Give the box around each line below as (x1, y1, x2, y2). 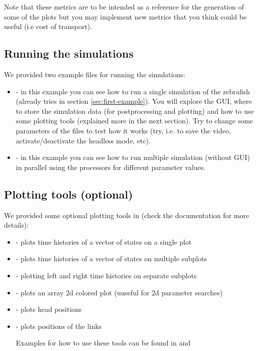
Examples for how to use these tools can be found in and (16, 337, 191, 348)
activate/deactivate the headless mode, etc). (16, 135, 151, 145)
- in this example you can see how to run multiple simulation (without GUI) (16, 152, 250, 162)
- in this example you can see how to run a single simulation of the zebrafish (16, 86, 250, 96)
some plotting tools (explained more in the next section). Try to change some (16, 115, 253, 126)
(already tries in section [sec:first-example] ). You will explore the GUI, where (16, 96, 252, 106)
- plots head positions (16, 304, 82, 314)
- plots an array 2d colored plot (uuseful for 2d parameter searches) (16, 287, 223, 297)
